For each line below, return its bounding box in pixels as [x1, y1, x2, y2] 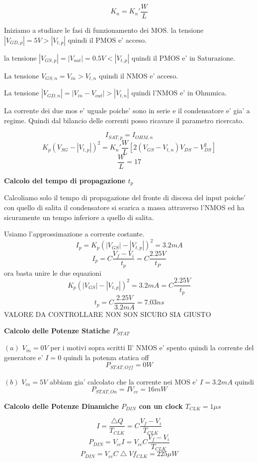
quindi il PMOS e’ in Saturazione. [131, 52, 235, 63]
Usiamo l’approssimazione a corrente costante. [4, 229, 145, 239]
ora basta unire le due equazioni [4, 267, 101, 278]
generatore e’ [4, 352, 43, 362]
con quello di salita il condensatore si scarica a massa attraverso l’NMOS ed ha [4, 202, 245, 212]
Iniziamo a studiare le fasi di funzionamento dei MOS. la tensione [4, 25, 204, 35]
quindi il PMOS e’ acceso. [68, 34, 147, 45]
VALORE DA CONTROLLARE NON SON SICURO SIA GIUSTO [4, 308, 211, 319]
